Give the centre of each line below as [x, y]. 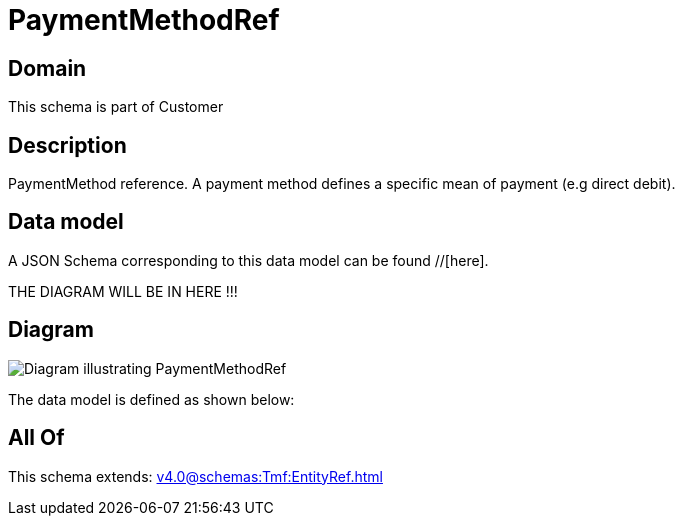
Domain [47, 68]
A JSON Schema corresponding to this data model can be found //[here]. [248, 260]
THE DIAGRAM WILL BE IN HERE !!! [123, 291]
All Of [36, 438]
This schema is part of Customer [116, 107]
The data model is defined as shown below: [151, 399]
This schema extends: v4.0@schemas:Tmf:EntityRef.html [195, 476]
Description [67, 145]
